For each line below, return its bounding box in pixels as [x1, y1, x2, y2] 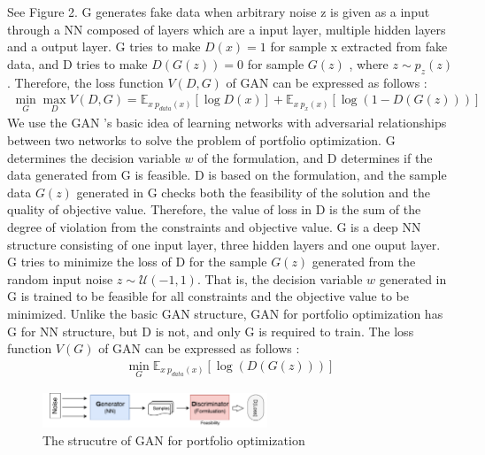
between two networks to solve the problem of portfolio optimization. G [7, 131, 396, 150]
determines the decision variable [7, 148, 181, 166]
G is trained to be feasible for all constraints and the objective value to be [7, 287, 409, 305]
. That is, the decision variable [196, 269, 363, 288]
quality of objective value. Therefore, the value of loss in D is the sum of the [7, 200, 421, 219]
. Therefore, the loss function [7, 73, 164, 91]
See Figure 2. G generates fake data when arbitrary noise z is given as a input [7, 3, 430, 20]
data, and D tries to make [7, 54, 148, 73]
